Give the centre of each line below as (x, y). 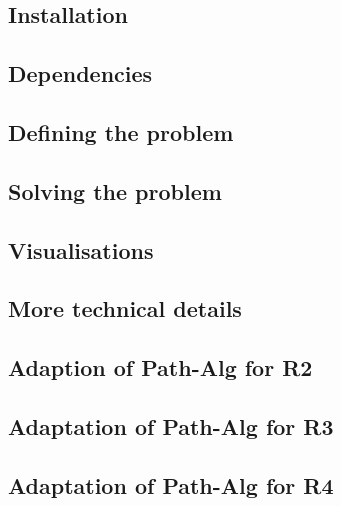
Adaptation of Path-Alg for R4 (171, 484)
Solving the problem (115, 190)
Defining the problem (121, 131)
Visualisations (81, 249)
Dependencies (80, 73)
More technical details (125, 308)
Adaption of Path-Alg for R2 (160, 367)
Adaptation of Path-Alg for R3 (171, 425)
